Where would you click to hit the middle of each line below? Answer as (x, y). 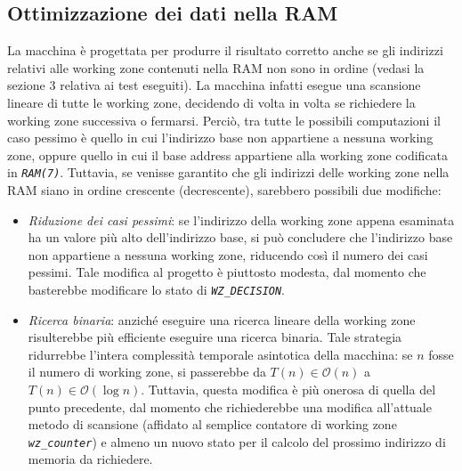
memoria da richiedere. (90, 459)
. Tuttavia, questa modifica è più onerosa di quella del (288, 390)
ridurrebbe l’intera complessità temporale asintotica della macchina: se (220, 354)
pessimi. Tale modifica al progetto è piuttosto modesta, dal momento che (227, 272)
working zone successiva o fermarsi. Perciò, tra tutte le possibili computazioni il (224, 120)
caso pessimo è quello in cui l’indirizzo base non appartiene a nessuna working (220, 138)
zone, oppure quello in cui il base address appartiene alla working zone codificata (228, 154)
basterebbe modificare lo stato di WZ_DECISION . (157, 289)
